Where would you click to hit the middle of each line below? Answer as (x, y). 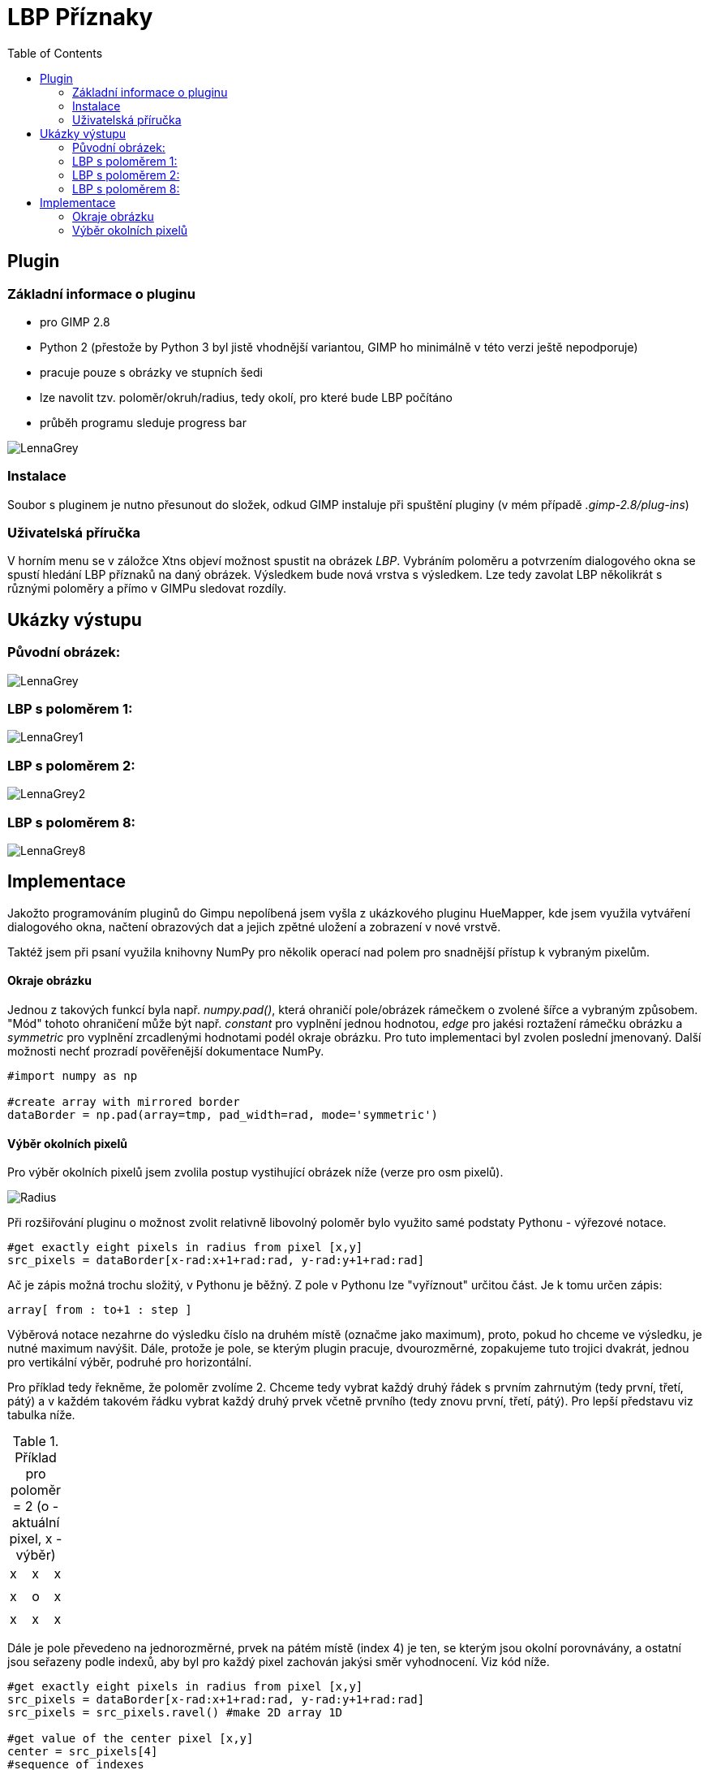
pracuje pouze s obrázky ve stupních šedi (151, 372)
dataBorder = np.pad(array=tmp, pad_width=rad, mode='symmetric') (223, 1115)
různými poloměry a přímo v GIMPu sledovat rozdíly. (147, 589)
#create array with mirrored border (124, 1102)
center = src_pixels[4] (83, 1752)
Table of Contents (55, 53)
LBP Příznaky (80, 17)
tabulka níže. (41, 1415)
